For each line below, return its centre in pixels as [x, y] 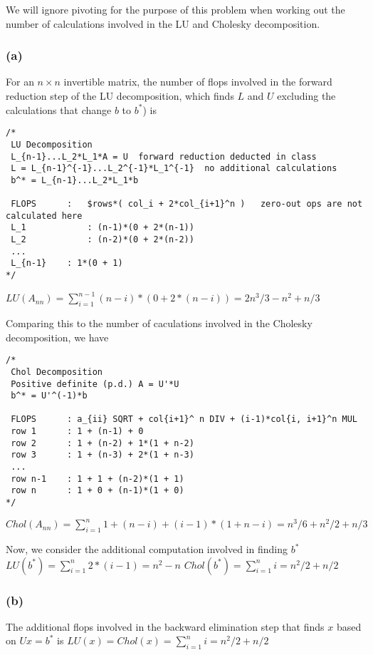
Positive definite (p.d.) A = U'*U [95, 384]
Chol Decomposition [57, 372]
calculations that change [59, 109]
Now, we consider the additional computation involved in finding [147, 549]
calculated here [44, 216]
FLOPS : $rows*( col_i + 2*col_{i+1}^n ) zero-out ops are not [187, 204]
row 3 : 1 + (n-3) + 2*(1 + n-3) [103, 455]
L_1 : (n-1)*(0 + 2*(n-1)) [103, 228]
